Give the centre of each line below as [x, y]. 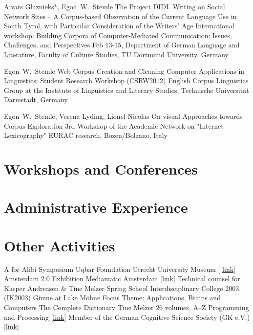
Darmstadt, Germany [36, 100]
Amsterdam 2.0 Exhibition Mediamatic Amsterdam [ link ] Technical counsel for [122, 279]
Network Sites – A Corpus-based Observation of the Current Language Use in [120, 16]
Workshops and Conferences [101, 168]
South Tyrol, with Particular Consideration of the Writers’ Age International [119, 26]
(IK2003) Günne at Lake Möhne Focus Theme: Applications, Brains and [112, 298]
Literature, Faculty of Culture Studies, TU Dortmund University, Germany [116, 54]
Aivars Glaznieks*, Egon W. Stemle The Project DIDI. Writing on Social [115, 6]
